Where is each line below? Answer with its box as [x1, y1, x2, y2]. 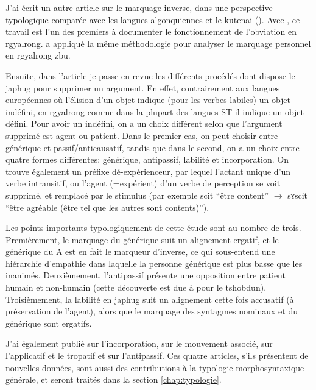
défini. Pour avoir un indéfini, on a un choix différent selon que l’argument [5, 117, 283, 130]
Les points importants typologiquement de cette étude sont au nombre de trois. [5, 221, 301, 234]
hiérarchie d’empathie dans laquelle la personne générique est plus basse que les [5, 257, 303, 269]
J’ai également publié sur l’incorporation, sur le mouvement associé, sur [5, 337, 273, 350]
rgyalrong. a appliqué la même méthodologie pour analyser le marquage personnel [5, 37, 311, 49]
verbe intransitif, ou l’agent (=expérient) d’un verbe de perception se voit [5, 177, 281, 190]
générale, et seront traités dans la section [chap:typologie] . [5, 373, 222, 386]
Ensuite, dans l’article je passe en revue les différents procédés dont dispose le [5, 69, 295, 82]
